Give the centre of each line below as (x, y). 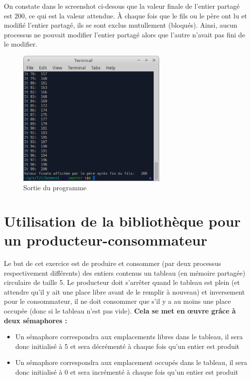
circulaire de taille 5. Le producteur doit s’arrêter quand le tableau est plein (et (122, 282)
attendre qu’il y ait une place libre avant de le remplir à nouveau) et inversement (125, 291)
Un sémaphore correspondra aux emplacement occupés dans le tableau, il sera (131, 362)
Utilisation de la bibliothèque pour (122, 221)
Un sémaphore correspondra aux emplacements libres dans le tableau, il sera (129, 337)
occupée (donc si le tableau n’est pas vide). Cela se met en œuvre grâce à (120, 311)
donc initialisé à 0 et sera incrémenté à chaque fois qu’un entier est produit (127, 372)
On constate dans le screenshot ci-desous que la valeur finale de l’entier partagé (122, 6)
